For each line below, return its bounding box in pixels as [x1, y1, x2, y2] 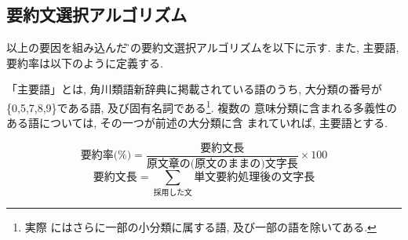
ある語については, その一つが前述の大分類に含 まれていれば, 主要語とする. [6, 115, 388, 131]
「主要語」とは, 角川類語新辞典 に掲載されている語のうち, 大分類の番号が [6, 81, 382, 97]
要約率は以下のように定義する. [6, 54, 163, 71]
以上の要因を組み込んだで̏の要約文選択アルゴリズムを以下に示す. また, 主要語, [6, 39, 399, 56]
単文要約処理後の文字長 [194, 171, 315, 183]
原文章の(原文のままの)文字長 [146, 158, 298, 169]
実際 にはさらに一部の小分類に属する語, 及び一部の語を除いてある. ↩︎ [24, 219, 377, 235]
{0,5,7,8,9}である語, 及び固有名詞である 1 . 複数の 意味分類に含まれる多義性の [6, 96, 397, 115]
